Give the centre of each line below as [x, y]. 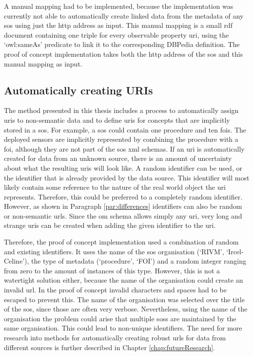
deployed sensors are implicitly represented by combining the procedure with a [121, 139]
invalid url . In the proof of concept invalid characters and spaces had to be [115, 290]
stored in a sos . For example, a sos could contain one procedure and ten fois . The [125, 129]
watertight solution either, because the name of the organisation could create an [124, 280]
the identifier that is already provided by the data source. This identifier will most [127, 177]
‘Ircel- [235, 251]
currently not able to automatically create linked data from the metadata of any [124, 15]
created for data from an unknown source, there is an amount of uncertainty [118, 158]
